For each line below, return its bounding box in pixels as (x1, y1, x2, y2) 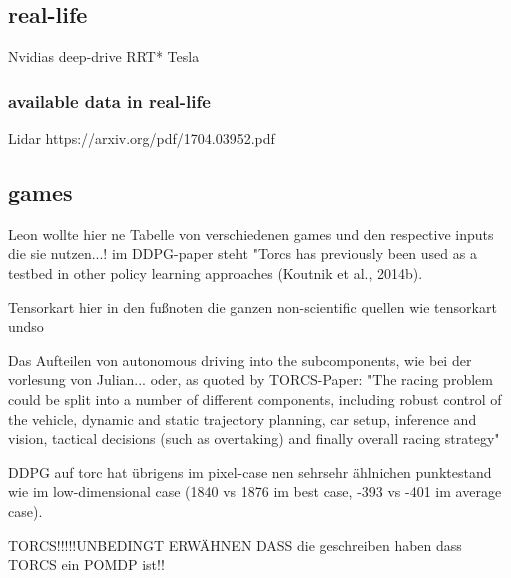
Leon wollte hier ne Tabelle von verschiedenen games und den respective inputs (8, 223, 494, 244)
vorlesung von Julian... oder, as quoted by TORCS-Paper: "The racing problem (8, 369, 493, 390)
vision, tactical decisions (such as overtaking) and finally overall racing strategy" (8, 428, 500, 449)
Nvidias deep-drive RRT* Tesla (8, 46, 200, 67)
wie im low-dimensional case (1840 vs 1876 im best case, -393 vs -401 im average (8, 481, 502, 502)
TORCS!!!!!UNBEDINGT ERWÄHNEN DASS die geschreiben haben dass (8, 534, 462, 555)
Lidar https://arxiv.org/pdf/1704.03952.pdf (8, 128, 275, 149)
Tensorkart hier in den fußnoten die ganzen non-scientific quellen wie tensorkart (8, 296, 497, 317)
